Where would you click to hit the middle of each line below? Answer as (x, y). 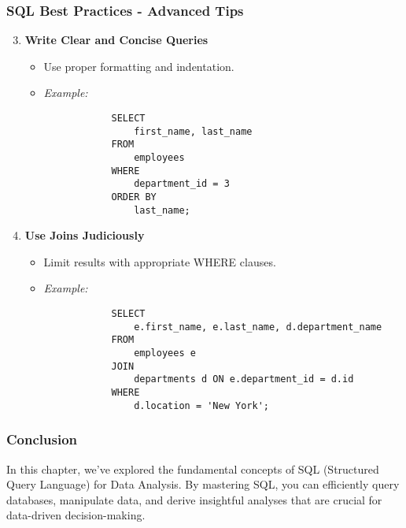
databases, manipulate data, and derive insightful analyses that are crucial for (194, 499)
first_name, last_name (193, 131)
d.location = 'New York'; (201, 405)
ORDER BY (134, 197)
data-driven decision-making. (76, 515)
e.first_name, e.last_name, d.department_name (258, 327)
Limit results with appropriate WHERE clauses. (160, 261)
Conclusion (42, 439)
